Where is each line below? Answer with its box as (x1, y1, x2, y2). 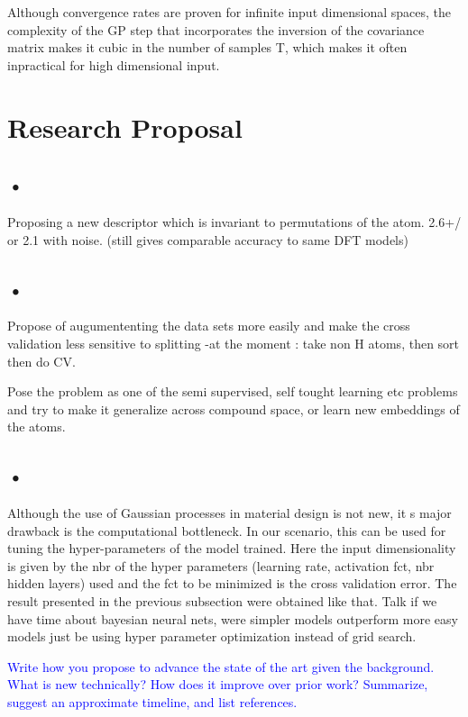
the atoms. (7, 417, 66, 436)
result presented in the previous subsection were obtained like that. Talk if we (7, 592, 437, 611)
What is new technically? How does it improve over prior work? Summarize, (7, 675, 428, 694)
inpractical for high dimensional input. (7, 55, 220, 74)
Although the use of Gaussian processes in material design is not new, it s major (7, 504, 452, 522)
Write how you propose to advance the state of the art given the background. (7, 657, 435, 676)
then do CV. (7, 351, 76, 370)
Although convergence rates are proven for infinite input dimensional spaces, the (7, 3, 452, 21)
